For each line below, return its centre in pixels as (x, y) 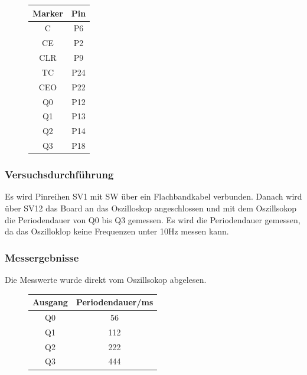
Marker (48, 13)
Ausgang (50, 302)
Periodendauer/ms (115, 302)
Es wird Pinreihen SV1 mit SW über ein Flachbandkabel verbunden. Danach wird (153, 196)
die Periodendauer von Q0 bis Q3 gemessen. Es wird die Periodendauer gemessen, (153, 219)
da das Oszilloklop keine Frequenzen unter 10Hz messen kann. (117, 231)
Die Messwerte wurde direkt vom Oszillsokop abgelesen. (106, 279)
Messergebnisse (42, 257)
